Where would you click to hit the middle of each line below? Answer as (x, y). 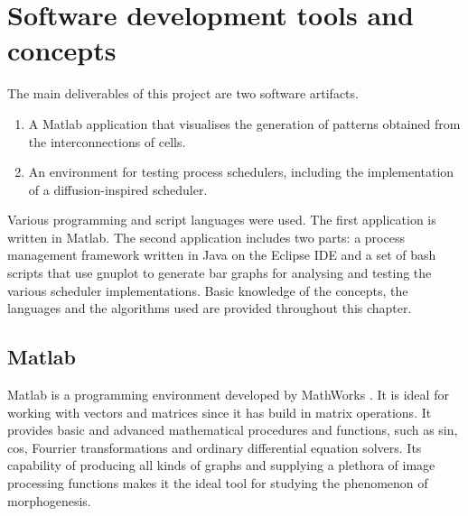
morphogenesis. (49, 500)
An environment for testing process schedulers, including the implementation (241, 172)
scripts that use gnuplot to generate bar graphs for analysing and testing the (220, 273)
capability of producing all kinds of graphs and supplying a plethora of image (221, 465)
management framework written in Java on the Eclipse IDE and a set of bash (222, 255)
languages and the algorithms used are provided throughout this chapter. (210, 308)
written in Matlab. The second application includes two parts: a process (206, 237)
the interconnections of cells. (107, 141)
